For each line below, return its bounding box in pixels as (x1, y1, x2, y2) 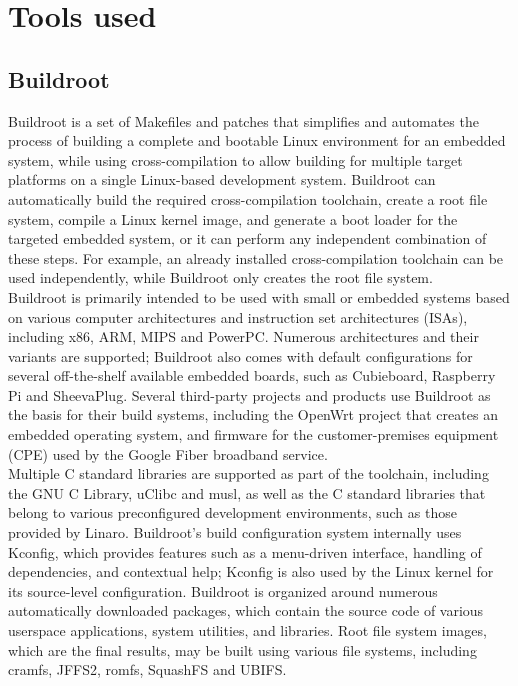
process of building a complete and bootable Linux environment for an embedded (8, 130, 506, 151)
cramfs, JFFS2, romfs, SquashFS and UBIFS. (8, 659, 287, 680)
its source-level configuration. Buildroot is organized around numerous (8, 580, 438, 601)
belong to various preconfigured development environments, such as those (8, 502, 457, 523)
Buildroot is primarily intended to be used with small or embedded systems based (8, 286, 510, 307)
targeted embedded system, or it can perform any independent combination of (8, 228, 487, 249)
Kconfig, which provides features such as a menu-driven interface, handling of (8, 541, 482, 562)
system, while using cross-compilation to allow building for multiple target (8, 149, 463, 170)
